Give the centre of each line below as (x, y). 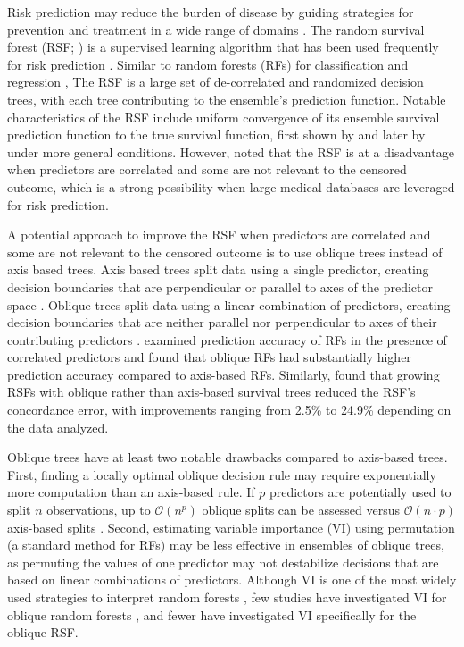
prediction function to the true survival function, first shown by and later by (216, 134)
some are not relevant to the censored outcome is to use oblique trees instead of (225, 252)
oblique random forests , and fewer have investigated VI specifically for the (212, 614)
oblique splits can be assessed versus (301, 510)
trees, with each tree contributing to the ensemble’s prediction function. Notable (227, 99)
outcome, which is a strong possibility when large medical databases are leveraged (231, 186)
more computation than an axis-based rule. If (131, 492)
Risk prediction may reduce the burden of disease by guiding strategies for (211, 12)
